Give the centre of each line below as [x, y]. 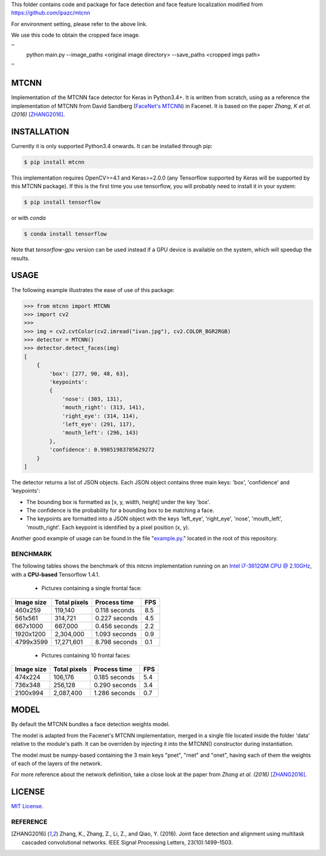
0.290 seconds [115, 685]
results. [21, 258]
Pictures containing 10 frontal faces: [86, 655]
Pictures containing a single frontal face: [91, 588]
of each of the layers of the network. [57, 764]
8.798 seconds [116, 642]
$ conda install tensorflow [65, 234]
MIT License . [27, 806]
